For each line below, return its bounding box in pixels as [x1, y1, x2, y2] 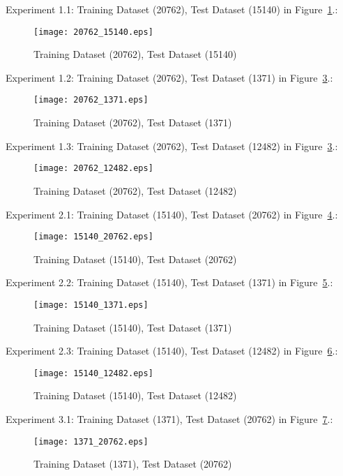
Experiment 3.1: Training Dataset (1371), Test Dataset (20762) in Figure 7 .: [6, 412, 333, 426]
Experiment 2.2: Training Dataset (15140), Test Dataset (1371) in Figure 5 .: [6, 275, 333, 290]
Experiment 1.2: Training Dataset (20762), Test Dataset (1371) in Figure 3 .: [6, 70, 333, 84]
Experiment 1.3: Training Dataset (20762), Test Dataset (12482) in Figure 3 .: [6, 138, 338, 153]
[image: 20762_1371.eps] [33, 95, 148, 105]
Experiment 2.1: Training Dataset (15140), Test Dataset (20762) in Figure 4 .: [6, 207, 338, 221]
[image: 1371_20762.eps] [33, 436, 148, 447]
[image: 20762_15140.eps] [33, 27, 153, 37]
